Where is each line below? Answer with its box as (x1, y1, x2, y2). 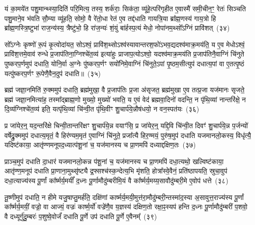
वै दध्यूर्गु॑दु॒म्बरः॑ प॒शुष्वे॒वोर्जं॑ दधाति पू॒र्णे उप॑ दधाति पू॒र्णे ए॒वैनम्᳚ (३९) (4, 211, 157, 221)
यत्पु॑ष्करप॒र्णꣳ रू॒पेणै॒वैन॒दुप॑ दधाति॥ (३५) (4, 68, 101, 78)
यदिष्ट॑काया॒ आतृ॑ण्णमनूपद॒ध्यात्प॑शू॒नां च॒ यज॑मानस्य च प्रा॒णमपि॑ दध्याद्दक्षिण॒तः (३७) (4, 140, 196, 150)
